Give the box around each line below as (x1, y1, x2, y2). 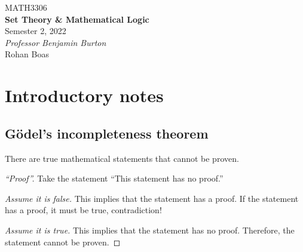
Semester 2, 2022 (5, 24, 66, 37)
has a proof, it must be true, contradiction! (5, 204, 162, 216)
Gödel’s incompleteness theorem (5, 124, 209, 142)
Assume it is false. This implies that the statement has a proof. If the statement (5, 192, 299, 204)
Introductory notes (5, 83, 164, 107)
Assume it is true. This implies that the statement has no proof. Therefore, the (5, 223, 295, 236)
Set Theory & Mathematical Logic (5, 13, 149, 25)
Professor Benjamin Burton (5, 36, 106, 48)
